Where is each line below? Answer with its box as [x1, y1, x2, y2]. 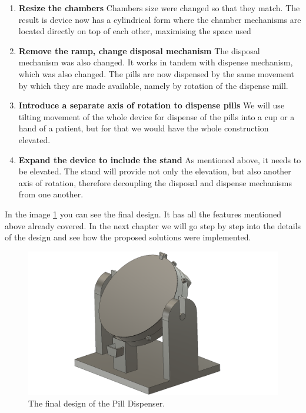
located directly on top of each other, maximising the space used [18, 25, 251, 37]
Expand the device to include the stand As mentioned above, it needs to [18, 153, 301, 166]
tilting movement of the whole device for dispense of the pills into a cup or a [18, 110, 295, 123]
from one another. [18, 188, 84, 200]
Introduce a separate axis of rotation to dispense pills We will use [18, 99, 285, 111]
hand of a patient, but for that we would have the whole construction [18, 122, 269, 134]
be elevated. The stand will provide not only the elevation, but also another [18, 165, 291, 177]
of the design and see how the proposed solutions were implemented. [5, 231, 251, 243]
